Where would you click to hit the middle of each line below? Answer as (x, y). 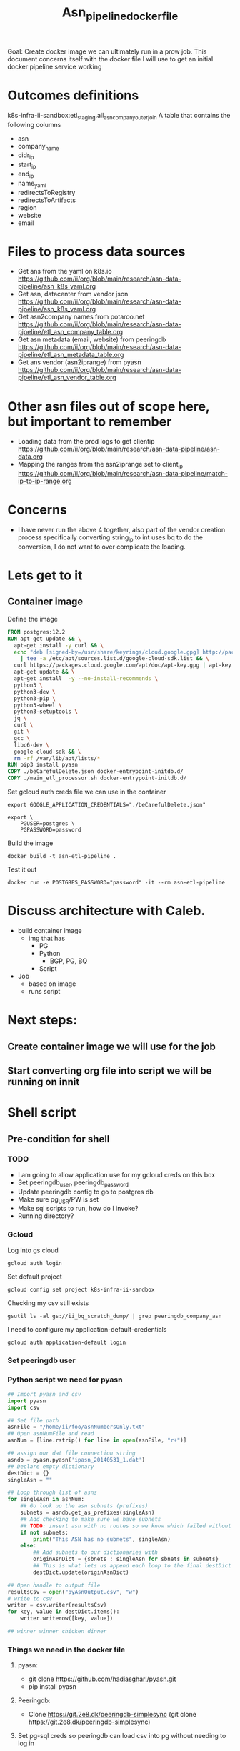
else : (29, 1546)
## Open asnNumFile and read (51, 1434)
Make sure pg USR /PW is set (58, 1200)
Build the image (30, 843)
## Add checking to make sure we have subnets (91, 1519)
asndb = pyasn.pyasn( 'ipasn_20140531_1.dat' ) (76, 1460)
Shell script (42, 1113)
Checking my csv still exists (48, 1303)
